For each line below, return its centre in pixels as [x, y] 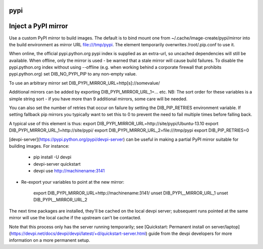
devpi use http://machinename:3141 [69, 171]
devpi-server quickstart [57, 164]
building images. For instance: [39, 146]
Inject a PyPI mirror [38, 26]
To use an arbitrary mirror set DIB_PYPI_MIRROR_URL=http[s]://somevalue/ [85, 83]
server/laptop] [225, 227]
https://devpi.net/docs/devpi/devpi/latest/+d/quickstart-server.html [78, 233]
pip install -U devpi [52, 157]
